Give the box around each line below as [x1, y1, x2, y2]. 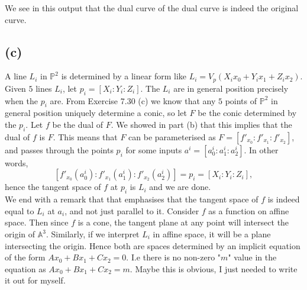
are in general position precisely [173, 82, 289, 94]
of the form [5, 251, 46, 263]
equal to [5, 204, 34, 217]
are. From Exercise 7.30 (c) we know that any [50, 94, 216, 107]
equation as [5, 262, 46, 275]
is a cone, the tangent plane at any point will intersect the [77, 216, 289, 228]
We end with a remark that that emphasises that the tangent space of [5, 193, 258, 205]
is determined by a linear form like [61, 70, 186, 82]
